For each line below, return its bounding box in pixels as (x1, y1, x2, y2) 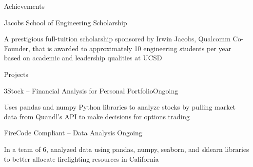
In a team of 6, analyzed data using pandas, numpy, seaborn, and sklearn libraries (4, 144, 249, 154)
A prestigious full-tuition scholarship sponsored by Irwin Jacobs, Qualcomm (4, 34, 231, 44)
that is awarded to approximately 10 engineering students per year (32, 43, 232, 53)
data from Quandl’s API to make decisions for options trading (4, 111, 190, 121)
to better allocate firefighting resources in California (4, 153, 159, 164)
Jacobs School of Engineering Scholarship (4, 17, 127, 27)
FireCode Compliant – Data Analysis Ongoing (4, 128, 142, 138)
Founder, (4, 43, 30, 53)
